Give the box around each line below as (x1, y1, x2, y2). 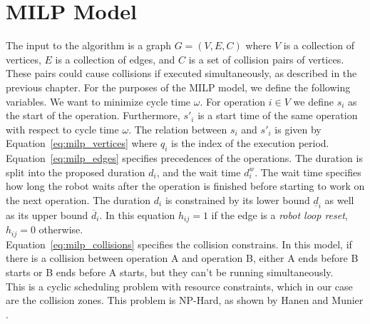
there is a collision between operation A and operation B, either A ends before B (6, 250, 359, 265)
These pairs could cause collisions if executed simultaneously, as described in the (6, 66, 357, 81)
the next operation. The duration (6, 192, 151, 207)
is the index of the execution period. (171, 136, 329, 151)
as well (324, 192, 354, 207)
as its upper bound (6, 207, 88, 222)
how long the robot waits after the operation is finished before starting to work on (6, 178, 365, 193)
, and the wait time (156, 164, 241, 179)
